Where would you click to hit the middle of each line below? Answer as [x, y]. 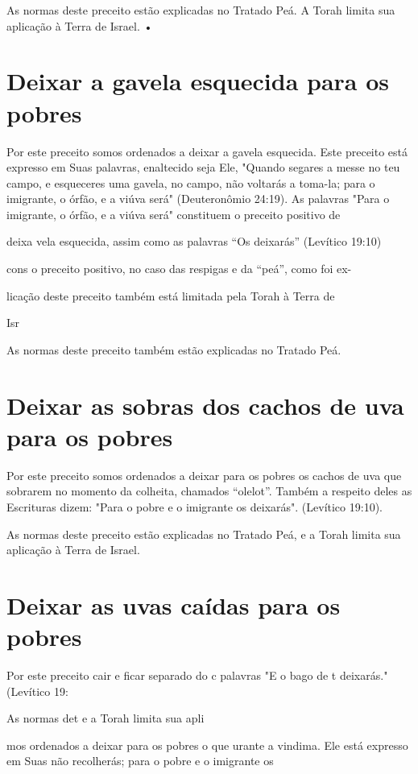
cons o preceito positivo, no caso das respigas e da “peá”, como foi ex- [179, 269]
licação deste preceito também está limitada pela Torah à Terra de [171, 295]
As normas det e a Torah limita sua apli [106, 718]
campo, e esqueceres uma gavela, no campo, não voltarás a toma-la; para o [191, 182]
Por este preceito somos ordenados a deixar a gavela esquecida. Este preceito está [207, 151]
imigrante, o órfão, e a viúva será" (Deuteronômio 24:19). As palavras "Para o [198, 199]
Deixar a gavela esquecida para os [198, 81]
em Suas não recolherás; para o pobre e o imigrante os [140, 761]
